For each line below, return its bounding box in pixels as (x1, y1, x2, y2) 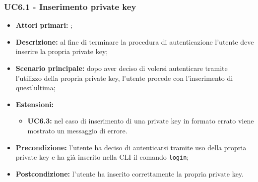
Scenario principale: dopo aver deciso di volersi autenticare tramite (15, 63, 228, 73)
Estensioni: (15, 99, 54, 109)
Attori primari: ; (15, 20, 72, 30)
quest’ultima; (15, 82, 56, 93)
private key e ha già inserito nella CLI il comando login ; (15, 152, 189, 162)
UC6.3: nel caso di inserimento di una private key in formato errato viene (27, 116, 254, 126)
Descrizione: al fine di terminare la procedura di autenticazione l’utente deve (15, 36, 254, 47)
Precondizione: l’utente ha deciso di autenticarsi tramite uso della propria (15, 142, 247, 152)
